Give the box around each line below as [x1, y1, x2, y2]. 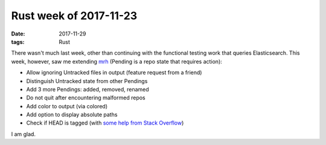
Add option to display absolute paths [26, 111, 118, 119]
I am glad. [11, 130, 36, 138]
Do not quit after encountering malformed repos [26, 94, 145, 102]
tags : [11, 38, 25, 45]
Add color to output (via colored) [26, 102, 108, 110]
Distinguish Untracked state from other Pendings [26, 77, 148, 84]
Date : [11, 30, 25, 37]
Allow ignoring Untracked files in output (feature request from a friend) [26, 69, 202, 76]
